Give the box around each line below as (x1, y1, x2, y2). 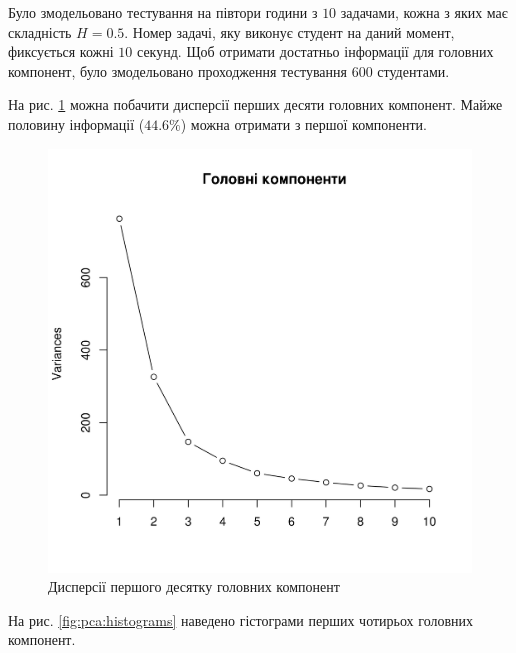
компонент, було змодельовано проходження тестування (8, 60, 347, 81)
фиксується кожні (8, 41, 114, 62)
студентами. (377, 60, 450, 81)
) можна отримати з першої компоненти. (180, 113, 427, 134)
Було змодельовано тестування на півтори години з (8, 2, 318, 22)
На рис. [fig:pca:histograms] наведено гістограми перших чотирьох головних (8, 609, 474, 630)
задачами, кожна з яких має (340, 2, 508, 22)
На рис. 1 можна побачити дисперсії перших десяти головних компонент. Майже (8, 94, 503, 115)
